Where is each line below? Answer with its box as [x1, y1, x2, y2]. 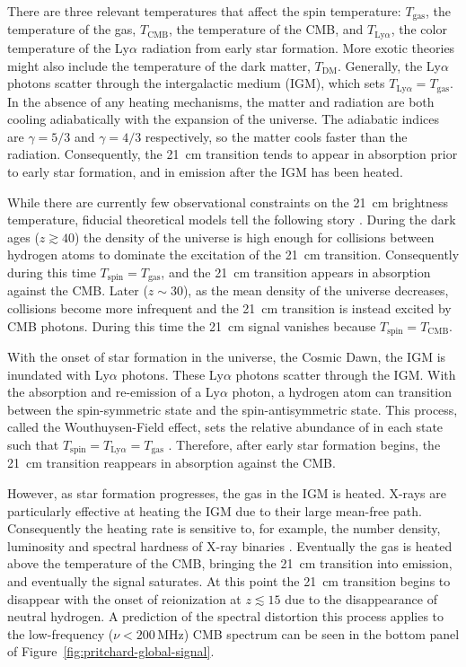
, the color [391, 20, 447, 39]
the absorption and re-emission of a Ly [7, 382, 220, 401]
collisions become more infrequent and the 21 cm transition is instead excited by [7, 298, 452, 317]
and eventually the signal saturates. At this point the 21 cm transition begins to [7, 571, 451, 590]
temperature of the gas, [7, 20, 136, 39]
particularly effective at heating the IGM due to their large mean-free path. [7, 501, 422, 520]
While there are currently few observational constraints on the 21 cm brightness [7, 192, 449, 211]
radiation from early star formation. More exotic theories [141, 38, 455, 57]
